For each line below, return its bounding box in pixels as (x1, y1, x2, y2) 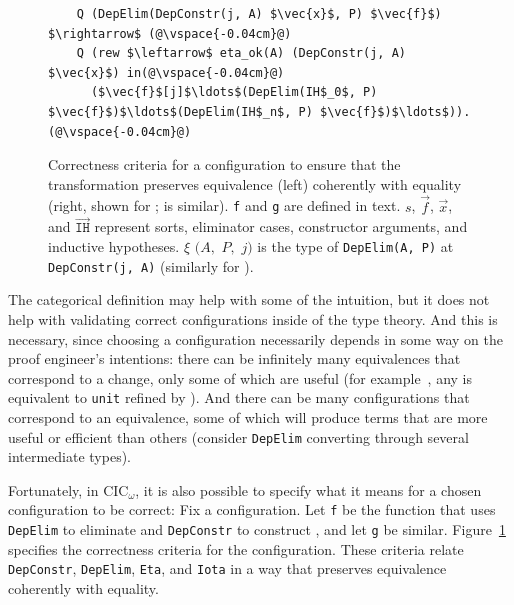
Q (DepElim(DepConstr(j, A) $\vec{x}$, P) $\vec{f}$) (76, 7, 442, 21)
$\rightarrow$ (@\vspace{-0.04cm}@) (48, 26, 292, 41)
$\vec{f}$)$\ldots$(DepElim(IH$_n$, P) (48, 104, 313, 119)
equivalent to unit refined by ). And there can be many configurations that (8, 387, 470, 408)
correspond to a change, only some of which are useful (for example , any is (8, 367, 473, 388)
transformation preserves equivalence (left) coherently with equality (48, 173, 462, 194)
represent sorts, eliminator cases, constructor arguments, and (94, 216, 468, 237)
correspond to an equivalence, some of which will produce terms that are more (8, 406, 488, 427)
